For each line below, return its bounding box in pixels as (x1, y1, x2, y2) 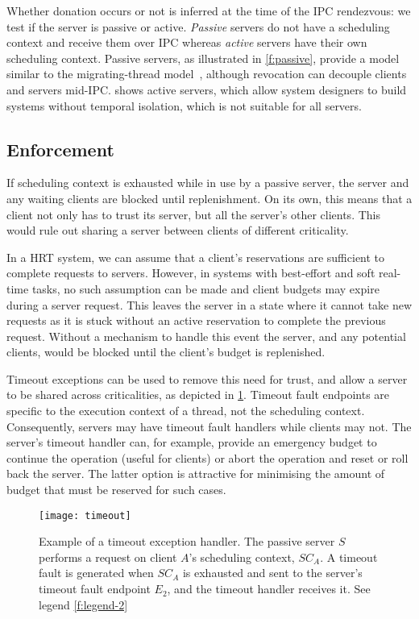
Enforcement (6, 136, 114, 161)
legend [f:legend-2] (39, 596, 128, 613)
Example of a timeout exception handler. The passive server (39, 533, 335, 550)
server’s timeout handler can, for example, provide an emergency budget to (6, 434, 377, 451)
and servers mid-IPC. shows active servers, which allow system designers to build (6, 81, 407, 98)
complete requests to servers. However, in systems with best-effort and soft (6, 264, 375, 281)
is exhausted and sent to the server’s (182, 564, 363, 581)
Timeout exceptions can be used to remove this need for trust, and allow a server (6, 370, 408, 387)
